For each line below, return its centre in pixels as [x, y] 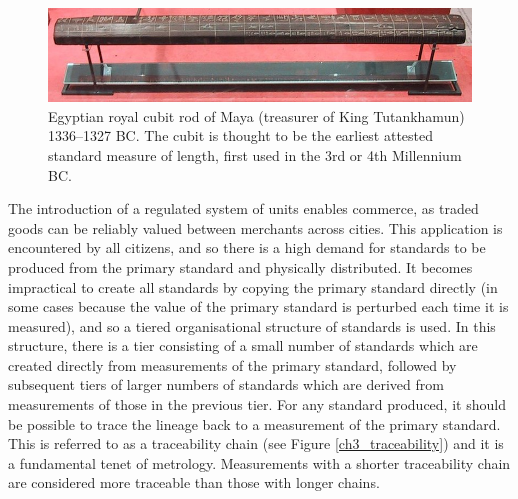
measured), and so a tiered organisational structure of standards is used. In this [252, 325]
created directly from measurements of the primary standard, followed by [232, 364]
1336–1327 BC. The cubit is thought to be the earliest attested [241, 135]
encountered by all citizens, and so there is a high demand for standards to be [247, 247]
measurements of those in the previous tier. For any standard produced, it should [257, 404]
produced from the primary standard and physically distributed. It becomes [240, 266]
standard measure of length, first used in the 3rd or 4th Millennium [255, 154]
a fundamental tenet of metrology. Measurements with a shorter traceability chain [259, 462]
